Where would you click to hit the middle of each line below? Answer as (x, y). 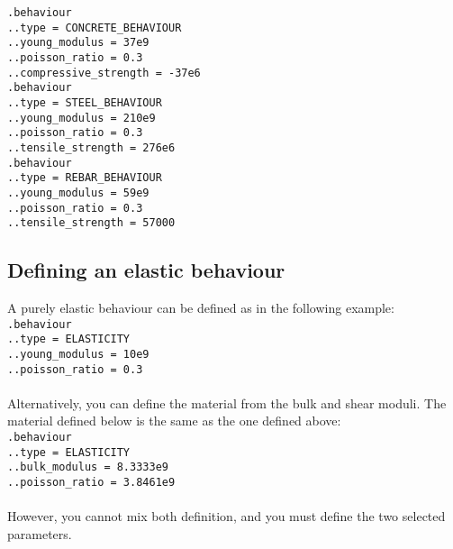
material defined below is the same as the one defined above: (174, 421)
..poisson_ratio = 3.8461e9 (91, 483)
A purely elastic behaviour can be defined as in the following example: (201, 308)
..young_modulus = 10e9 (78, 354)
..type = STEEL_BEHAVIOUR (85, 102)
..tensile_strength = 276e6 (91, 147)
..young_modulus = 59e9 (78, 192)
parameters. (40, 533)
